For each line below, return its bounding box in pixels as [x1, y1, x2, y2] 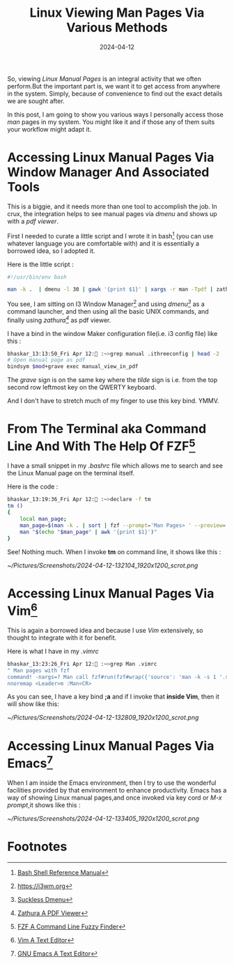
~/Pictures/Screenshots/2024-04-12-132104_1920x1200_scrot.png [7, 561, 198, 569]
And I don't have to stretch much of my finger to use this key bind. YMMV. [7, 397, 219, 405]
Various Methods [65, 20, 169, 36]
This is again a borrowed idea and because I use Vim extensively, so [7, 626, 203, 634]
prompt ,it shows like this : [7, 800, 81, 809]
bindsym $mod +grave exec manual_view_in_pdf [7, 363, 139, 370]
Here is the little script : [7, 260, 75, 268]
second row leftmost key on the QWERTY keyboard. [7, 383, 157, 392]
